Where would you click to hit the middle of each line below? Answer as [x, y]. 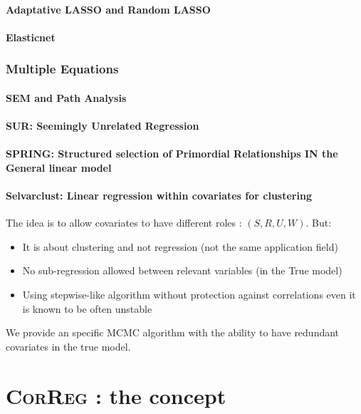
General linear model [59, 167]
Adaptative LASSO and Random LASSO [108, 9]
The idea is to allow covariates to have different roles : [124, 223]
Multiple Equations [62, 69]
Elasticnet [31, 37]
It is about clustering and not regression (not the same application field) [180, 246]
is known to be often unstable [87, 308]
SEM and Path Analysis [66, 97]
